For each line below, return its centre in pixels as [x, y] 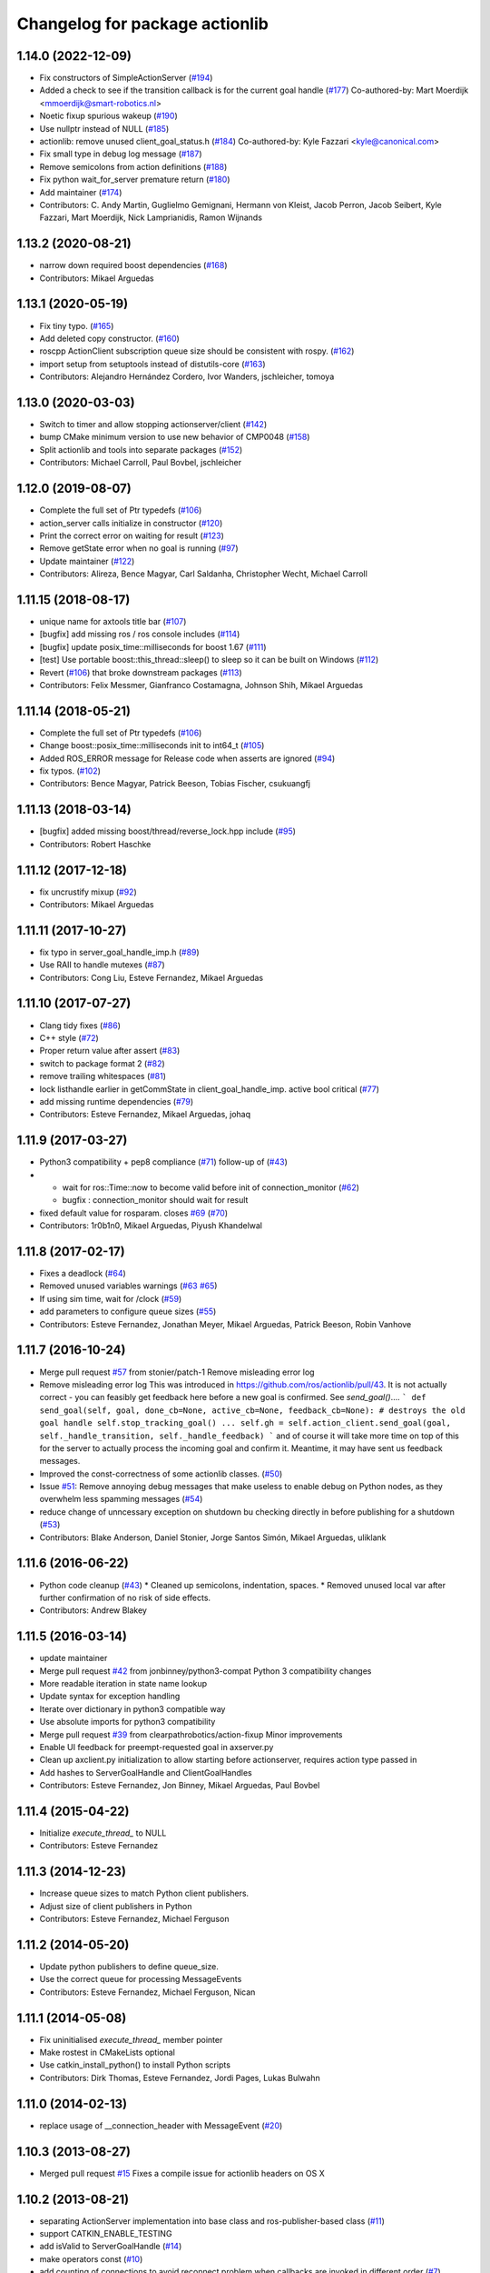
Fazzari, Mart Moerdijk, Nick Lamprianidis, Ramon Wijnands [151, 217]
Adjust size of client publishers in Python [116, 1906]
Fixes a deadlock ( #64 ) [83, 1274]
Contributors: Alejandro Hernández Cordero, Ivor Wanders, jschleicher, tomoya [187, 376]
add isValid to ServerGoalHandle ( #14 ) [111, 2247]
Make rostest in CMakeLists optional [108, 2053]
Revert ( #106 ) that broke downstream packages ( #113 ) [141, 672]
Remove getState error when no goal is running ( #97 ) [139, 548]
